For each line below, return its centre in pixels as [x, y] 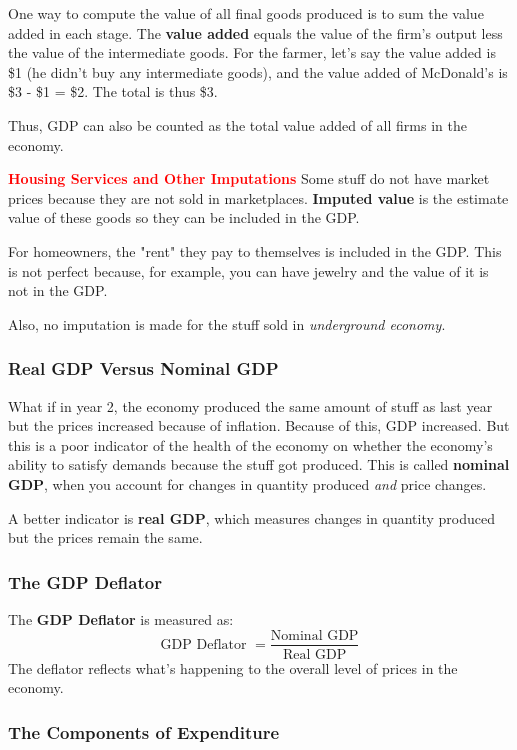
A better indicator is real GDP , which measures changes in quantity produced [251, 517]
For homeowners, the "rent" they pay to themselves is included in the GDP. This [255, 250]
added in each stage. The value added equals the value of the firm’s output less [255, 32]
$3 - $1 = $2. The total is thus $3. [113, 91]
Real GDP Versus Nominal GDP [143, 368]
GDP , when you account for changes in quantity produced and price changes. [247, 483]
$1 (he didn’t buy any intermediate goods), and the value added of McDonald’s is [258, 71]
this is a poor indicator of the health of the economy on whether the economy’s [250, 444]
